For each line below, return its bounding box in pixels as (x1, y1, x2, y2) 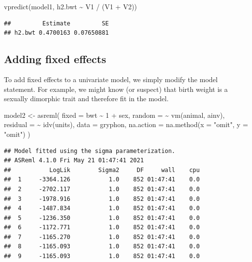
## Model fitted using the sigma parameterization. (4, 147, 175, 154)
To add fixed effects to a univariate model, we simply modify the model (4, 74, 218, 84)
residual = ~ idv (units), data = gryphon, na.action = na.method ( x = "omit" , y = (4, 119, 248, 130)
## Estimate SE (4, 20, 109, 27)
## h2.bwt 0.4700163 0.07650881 (4, 29, 109, 37)
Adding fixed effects (4, 51, 106, 66)
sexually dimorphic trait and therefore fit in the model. (4, 93, 169, 104)
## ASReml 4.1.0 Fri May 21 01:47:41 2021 (4, 157, 144, 164)
